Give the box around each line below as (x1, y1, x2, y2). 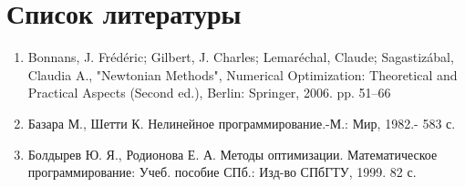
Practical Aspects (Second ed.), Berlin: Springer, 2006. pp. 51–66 (27, 83, 391, 102)
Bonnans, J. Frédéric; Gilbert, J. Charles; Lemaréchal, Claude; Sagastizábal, (27, 47, 454, 67)
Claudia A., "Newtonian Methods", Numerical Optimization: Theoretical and (27, 65, 458, 84)
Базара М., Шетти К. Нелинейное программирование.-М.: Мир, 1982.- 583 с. (27, 113, 456, 132)
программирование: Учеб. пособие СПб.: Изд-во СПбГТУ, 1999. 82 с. (27, 162, 417, 182)
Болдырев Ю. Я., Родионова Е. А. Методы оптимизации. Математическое (27, 144, 438, 163)
